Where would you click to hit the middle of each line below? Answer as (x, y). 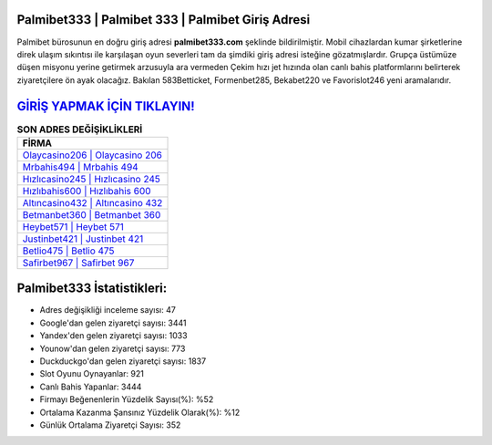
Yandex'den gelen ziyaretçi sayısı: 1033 (113, 336)
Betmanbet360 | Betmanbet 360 (92, 214)
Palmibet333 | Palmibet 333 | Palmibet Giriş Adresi (164, 20)
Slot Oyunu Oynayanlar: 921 (92, 374)
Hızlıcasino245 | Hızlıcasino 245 (92, 179)
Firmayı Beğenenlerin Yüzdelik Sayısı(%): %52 (127, 399)
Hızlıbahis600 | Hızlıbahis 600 (87, 191)
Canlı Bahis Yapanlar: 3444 (91, 387)
